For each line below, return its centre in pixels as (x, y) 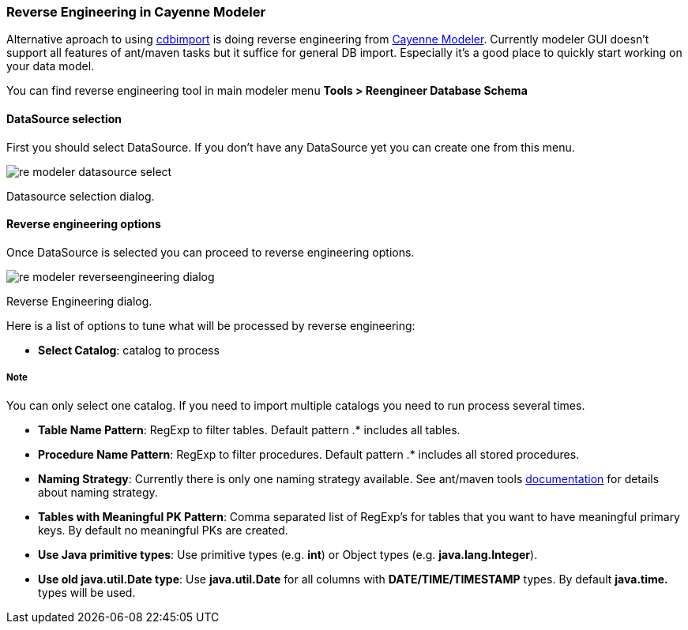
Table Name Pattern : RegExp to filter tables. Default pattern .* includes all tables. (249, 429)
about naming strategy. (98, 492)
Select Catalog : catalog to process (129, 350)
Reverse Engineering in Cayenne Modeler (136, 12)
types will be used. (87, 592)
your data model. (51, 66)
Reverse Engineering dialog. (79, 301)
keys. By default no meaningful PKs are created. (163, 530)
